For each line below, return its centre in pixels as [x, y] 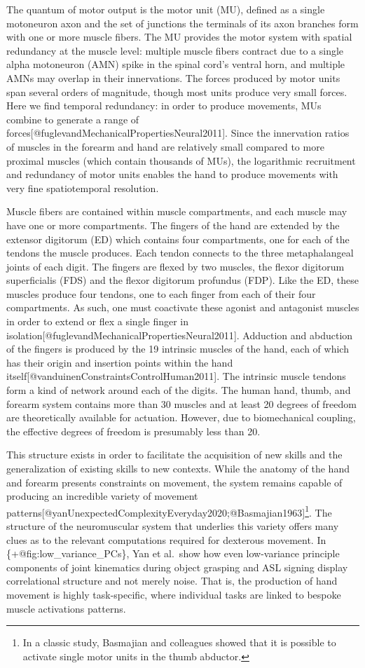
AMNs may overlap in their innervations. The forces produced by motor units [173, 77]
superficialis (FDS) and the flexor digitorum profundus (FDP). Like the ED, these [182, 280]
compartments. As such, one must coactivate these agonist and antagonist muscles [183, 307]
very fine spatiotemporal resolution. [83, 188]
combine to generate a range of [73, 119]
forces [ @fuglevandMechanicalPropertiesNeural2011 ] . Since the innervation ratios [178, 133]
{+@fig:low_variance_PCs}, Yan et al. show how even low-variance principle [173, 553]
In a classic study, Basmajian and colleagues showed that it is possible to [179, 642]
